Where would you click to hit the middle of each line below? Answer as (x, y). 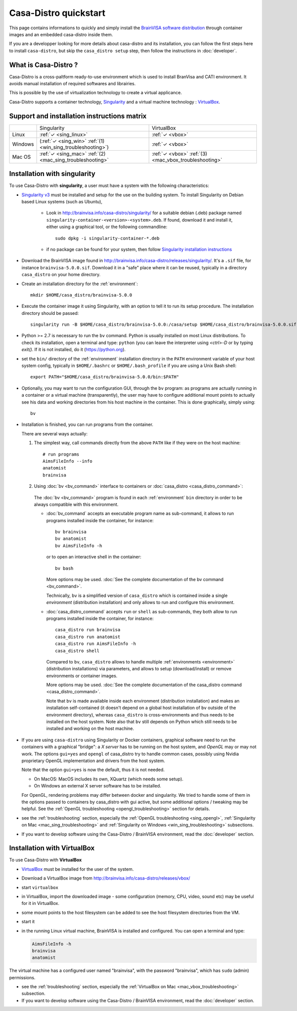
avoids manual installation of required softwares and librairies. (73, 84)
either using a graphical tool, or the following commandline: (107, 227)
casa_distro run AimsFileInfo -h (96, 644)
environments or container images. (82, 676)
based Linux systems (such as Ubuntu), (62, 202)
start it (28, 922)
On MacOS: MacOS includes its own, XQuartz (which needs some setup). (109, 779)
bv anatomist (71, 539)
